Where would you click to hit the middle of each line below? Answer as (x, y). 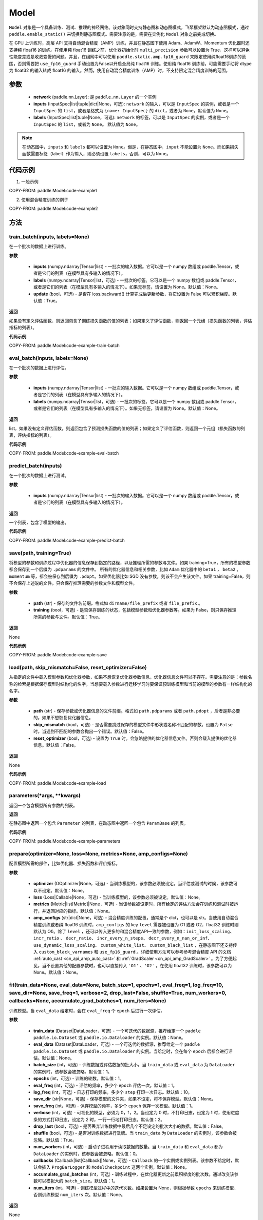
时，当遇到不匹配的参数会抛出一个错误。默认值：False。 (90, 732)
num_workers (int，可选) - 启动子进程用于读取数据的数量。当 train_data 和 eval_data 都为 (128, 1147)
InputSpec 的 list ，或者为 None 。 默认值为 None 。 (87, 124)
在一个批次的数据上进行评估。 (39, 368)
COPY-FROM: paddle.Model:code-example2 (54, 209)
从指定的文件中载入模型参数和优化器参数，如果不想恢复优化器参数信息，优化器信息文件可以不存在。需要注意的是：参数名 (131, 677)
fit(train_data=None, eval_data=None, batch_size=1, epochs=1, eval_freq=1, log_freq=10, (116, 985)
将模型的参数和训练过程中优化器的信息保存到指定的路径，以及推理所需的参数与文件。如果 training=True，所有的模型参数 (130, 563)
